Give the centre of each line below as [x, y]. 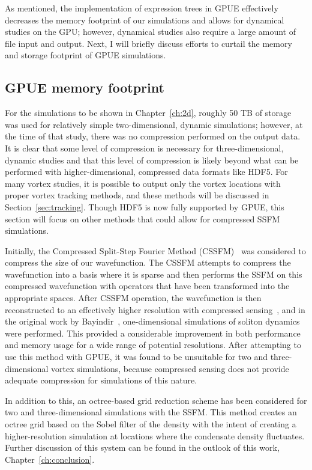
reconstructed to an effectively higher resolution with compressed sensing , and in [155, 309]
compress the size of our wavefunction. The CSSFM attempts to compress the [148, 262]
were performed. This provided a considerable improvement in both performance [153, 333]
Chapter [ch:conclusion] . [50, 459]
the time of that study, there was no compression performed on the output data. [153, 136]
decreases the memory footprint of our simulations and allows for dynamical [145, 20]
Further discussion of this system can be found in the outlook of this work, [142, 447]
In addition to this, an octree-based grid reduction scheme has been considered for [156, 400]
